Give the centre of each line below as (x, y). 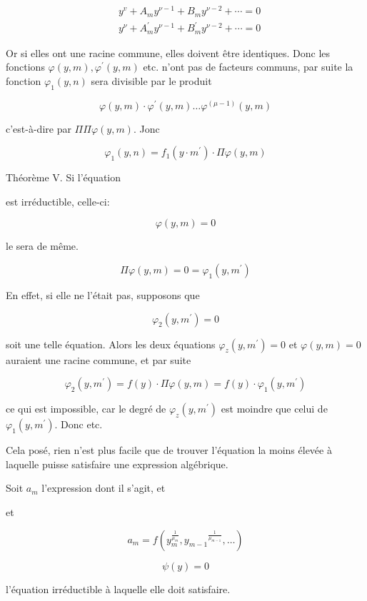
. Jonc (146, 128)
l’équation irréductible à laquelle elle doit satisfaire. (118, 589)
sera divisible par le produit (151, 80)
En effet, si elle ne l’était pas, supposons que (103, 294)
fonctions (25, 67)
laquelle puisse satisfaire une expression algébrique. (117, 464)
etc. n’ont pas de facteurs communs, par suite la (248, 67)
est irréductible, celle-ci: (58, 201)
